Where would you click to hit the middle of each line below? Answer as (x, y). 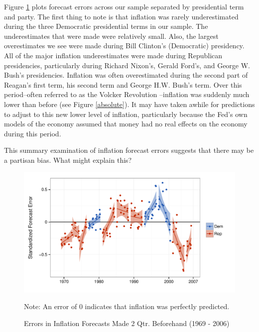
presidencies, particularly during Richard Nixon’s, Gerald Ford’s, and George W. (127, 65)
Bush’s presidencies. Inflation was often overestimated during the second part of (126, 75)
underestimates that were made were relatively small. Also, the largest (111, 36)
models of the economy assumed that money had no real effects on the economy (126, 124)
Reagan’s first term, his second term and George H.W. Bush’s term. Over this (123, 84)
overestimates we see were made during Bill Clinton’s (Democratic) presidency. (124, 46)
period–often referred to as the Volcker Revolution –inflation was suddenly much (127, 94)
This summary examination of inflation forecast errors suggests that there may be (129, 150)
